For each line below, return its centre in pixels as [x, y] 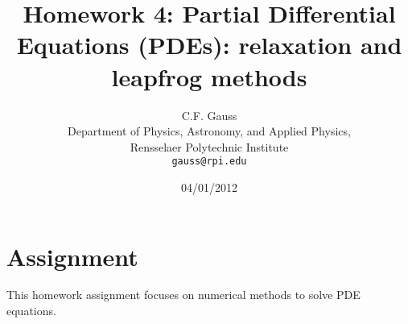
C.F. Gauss [209, 115]
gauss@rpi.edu [209, 162]
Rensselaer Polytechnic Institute [209, 146]
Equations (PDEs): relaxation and [209, 45]
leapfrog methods [209, 76]
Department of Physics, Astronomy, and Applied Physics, [209, 131]
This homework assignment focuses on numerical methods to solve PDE [183, 295]
